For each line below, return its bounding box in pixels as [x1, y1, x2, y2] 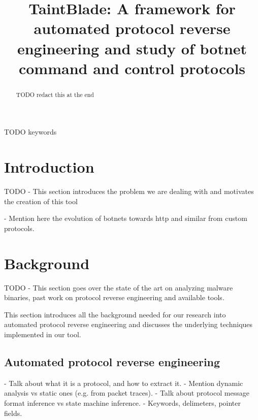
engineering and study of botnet [17, 38, 247, 58]
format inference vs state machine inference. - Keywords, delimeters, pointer [4, 397, 241, 408]
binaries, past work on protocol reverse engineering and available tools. [4, 292, 224, 303]
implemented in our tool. [4, 329, 81, 339]
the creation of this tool [4, 196, 78, 206]
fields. [4, 407, 22, 418]
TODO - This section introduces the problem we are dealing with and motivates [4, 186, 254, 197]
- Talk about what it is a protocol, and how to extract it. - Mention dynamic [4, 377, 243, 388]
